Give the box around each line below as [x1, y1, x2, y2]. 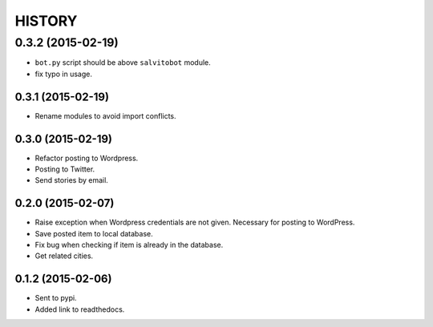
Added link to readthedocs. [34, 305, 125, 314]
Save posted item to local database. [34, 228, 153, 238]
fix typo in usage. [34, 69, 92, 79]
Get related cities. [34, 251, 94, 260]
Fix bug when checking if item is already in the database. [34, 240, 224, 250]
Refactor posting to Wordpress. [34, 153, 139, 163]
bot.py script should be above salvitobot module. [34, 58, 212, 67]
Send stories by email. [34, 176, 108, 185]
